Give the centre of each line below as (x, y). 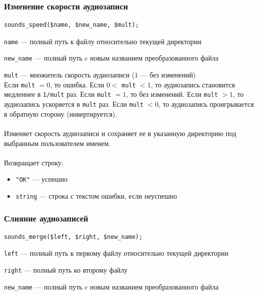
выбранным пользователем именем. (57, 143)
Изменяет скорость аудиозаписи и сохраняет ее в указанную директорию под (120, 133)
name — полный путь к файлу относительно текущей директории (103, 41)
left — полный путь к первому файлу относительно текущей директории (116, 253)
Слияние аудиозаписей (46, 218)
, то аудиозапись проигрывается (206, 104)
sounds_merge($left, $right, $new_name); (73, 237)
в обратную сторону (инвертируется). (61, 113)
